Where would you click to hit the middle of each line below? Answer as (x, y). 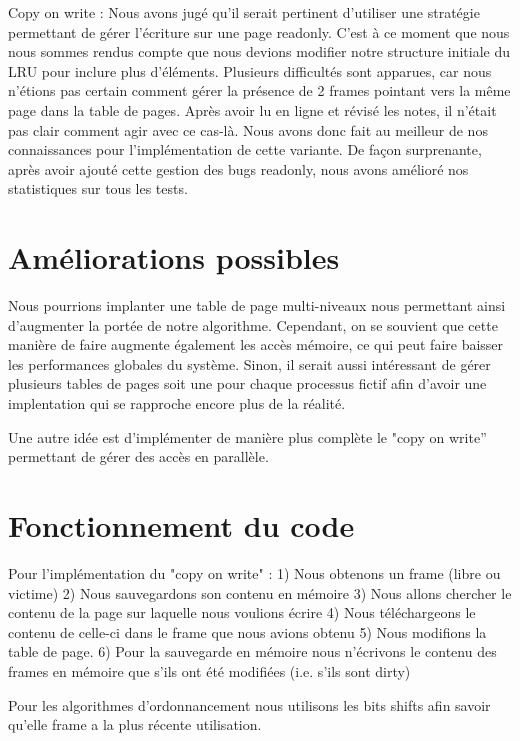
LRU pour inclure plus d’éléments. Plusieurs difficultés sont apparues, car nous (250, 70)
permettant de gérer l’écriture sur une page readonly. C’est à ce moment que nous (259, 31)
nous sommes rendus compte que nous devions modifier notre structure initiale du (259, 51)
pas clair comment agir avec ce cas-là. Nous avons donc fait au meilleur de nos (248, 129)
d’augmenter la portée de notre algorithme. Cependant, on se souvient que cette (253, 324)
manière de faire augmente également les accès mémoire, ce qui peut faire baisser (256, 344)
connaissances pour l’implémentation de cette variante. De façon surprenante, (245, 149)
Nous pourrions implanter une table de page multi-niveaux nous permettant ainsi (257, 305)
